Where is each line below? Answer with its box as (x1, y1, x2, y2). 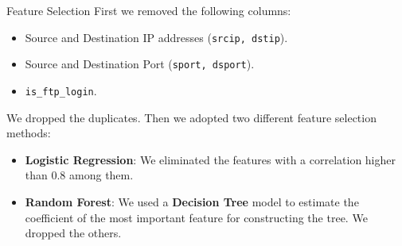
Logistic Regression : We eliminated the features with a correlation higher (25, 151, 396, 167)
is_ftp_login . (25, 82, 97, 98)
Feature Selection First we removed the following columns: (6, 2, 291, 18)
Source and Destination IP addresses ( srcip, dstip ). (25, 29, 288, 45)
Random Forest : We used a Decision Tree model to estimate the (25, 193, 359, 209)
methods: (6, 125, 51, 141)
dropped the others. (25, 225, 122, 241)
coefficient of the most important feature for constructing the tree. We (25, 209, 368, 225)
